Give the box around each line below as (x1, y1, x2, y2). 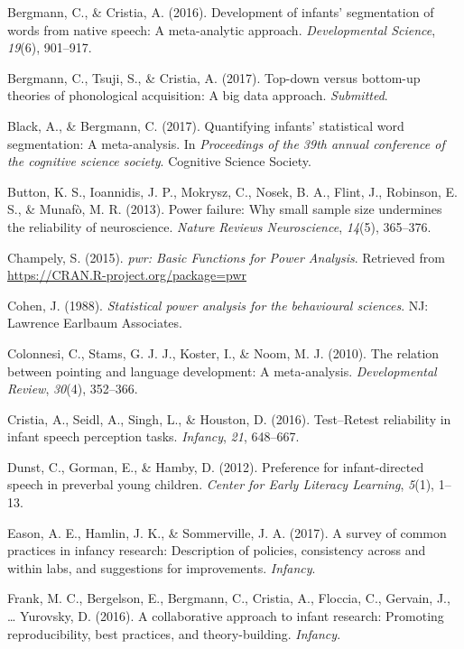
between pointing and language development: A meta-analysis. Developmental (7, 361, 437, 380)
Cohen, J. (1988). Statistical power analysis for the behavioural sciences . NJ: (7, 295, 429, 314)
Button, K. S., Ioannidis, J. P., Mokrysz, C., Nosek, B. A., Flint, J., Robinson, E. (7, 181, 458, 200)
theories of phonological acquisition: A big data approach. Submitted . (7, 86, 388, 105)
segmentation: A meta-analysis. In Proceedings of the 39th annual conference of (7, 134, 445, 153)
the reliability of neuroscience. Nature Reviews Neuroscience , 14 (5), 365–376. (7, 217, 432, 236)
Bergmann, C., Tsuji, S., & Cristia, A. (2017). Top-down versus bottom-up (7, 68, 421, 87)
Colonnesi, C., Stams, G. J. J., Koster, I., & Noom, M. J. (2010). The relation (7, 343, 440, 362)
